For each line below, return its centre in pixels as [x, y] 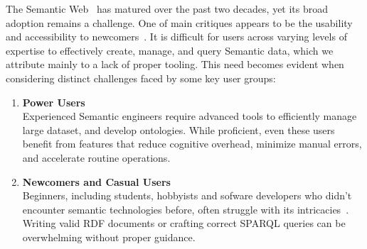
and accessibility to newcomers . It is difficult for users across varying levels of [176, 37]
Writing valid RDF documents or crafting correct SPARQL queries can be [184, 223]
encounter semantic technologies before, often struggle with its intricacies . [186, 209]
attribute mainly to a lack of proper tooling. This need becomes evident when [175, 64]
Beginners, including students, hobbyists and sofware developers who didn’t [187, 195]
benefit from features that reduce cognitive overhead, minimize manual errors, [192, 144]
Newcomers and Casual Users [96, 181]
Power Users [54, 102]
